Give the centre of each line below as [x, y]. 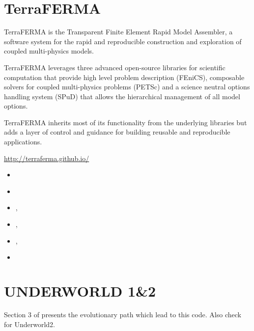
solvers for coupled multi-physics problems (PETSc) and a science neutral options [127, 87]
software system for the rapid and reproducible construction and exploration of [123, 41]
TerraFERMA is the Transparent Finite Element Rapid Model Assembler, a [118, 32]
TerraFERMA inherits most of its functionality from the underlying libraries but [126, 122]
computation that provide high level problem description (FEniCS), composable [124, 77]
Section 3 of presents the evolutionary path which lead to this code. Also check [123, 314]
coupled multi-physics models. [49, 51]
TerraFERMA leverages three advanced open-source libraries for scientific [115, 67]
